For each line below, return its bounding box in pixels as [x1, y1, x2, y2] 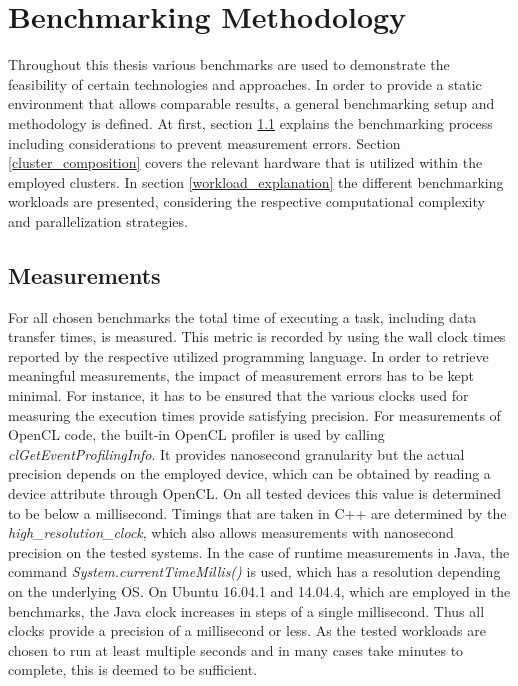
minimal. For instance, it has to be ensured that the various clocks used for [8, 385, 469, 406]
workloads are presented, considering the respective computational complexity [8, 191, 485, 212]
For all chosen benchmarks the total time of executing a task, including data [8, 306, 477, 327]
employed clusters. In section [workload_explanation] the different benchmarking [8, 171, 504, 192]
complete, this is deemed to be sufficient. [8, 659, 258, 680]
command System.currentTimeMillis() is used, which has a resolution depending [8, 561, 501, 582]
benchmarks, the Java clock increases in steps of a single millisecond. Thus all [8, 600, 485, 621]
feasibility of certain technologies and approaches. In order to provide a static [8, 73, 482, 94]
